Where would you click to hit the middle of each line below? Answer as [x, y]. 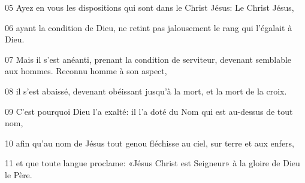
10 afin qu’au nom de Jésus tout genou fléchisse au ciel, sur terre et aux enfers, [150, 143]
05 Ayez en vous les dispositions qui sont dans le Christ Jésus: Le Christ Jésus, [150, 7]
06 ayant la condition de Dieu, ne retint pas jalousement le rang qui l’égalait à [149, 27]
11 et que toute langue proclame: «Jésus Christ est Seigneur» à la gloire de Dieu [152, 163]
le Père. [19, 174]
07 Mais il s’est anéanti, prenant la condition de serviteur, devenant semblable [148, 59]
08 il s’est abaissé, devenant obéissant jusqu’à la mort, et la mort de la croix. [146, 91]
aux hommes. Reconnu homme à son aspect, [86, 71]
